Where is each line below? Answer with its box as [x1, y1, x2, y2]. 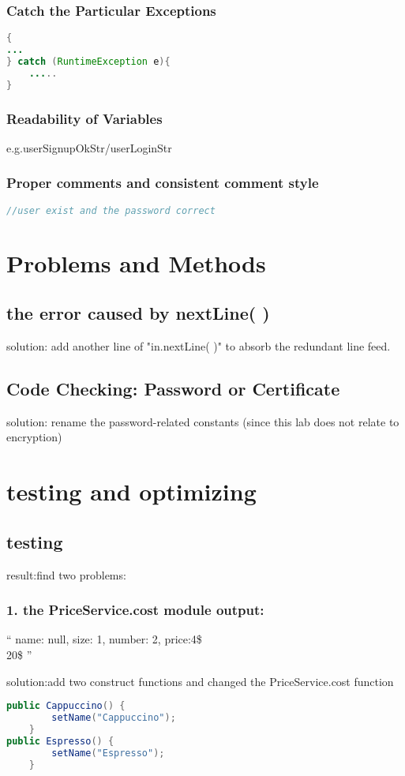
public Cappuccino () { [6, 700, 126, 712]
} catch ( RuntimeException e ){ [6, 55, 171, 67]
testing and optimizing [6, 475, 257, 508]
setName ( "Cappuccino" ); [51, 712, 176, 724]
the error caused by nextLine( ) [6, 301, 270, 325]
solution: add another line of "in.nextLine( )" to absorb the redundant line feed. [6, 338, 391, 354]
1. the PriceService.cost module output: [6, 600, 264, 620]
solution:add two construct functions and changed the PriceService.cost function [6, 673, 394, 689]
